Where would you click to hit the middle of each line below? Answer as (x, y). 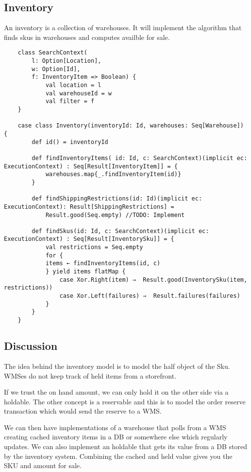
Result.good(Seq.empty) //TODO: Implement (115, 215)
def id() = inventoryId (70, 142)
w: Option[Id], (56, 69)
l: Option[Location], (67, 61)
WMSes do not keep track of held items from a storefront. (90, 375)
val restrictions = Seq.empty (94, 247)
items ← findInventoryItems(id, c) (103, 263)
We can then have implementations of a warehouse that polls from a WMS (115, 427)
